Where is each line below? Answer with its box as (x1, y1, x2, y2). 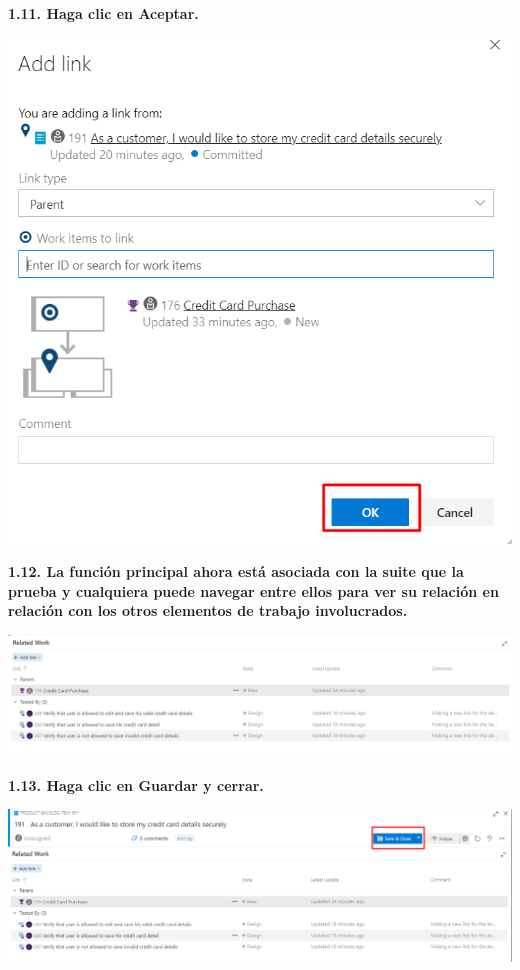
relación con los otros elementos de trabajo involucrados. (8, 600, 408, 621)
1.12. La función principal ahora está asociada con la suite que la (8, 561, 464, 582)
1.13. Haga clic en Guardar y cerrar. (8, 774, 264, 795)
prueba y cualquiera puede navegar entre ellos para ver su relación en (8, 580, 499, 601)
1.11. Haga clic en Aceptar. (8, 3, 199, 23)
